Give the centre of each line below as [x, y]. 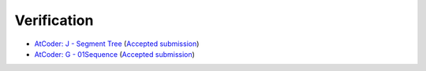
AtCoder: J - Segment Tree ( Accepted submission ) [117, 44]
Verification [54, 20]
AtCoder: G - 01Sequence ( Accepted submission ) [114, 54]
